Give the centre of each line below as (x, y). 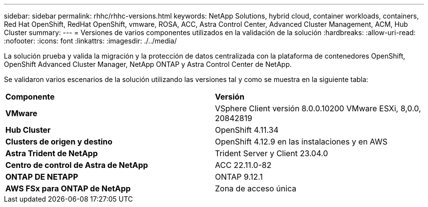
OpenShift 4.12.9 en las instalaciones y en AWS (301, 142)
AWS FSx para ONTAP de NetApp (68, 188)
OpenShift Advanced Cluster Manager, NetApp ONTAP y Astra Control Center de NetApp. (148, 64)
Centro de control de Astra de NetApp (77, 165)
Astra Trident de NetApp (52, 153)
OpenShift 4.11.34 (247, 130)
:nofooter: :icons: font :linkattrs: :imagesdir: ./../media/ (90, 41)
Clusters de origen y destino (59, 142)
